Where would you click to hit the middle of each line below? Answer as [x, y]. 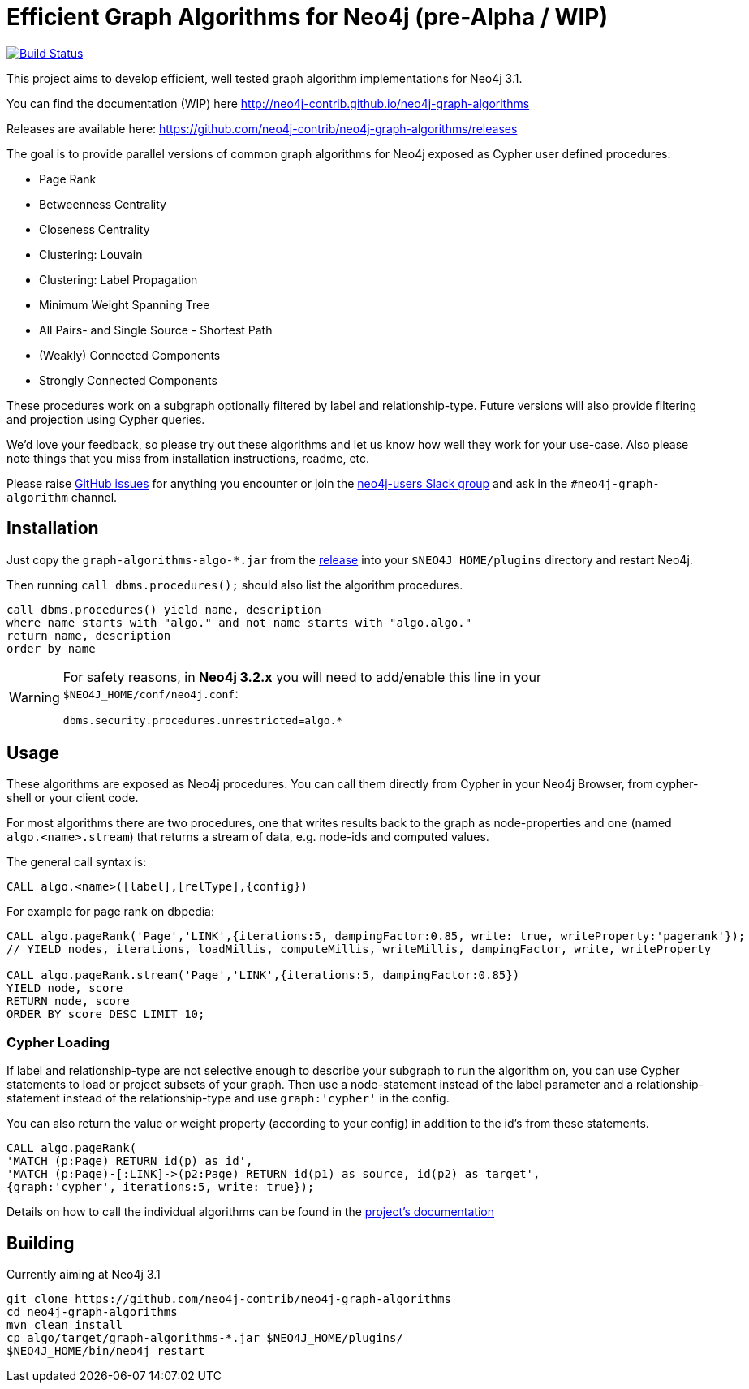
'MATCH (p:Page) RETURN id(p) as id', [130, 1161]
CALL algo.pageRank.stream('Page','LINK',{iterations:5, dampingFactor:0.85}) [263, 975]
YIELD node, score [65, 988]
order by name [51, 648]
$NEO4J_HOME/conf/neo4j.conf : [151, 693]
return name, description [89, 635]
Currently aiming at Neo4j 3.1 [84, 1275]
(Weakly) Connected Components [130, 355]
